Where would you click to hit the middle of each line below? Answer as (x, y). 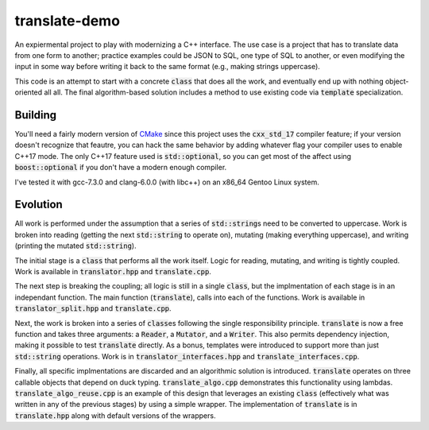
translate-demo (68, 21)
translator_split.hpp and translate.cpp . (93, 308)
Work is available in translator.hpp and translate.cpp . (113, 272)
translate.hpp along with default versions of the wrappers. (115, 415)
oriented (29, 92)
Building (36, 115)
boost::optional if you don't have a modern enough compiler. (121, 168)
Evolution (39, 205)
